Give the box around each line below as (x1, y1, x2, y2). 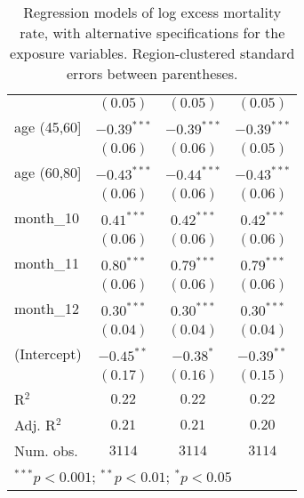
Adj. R (14, 414, 56, 435)
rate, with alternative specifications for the (20, 22, 285, 43)
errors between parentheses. (67, 63, 238, 84)
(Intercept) (14, 343, 82, 364)
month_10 (14, 207, 79, 228)
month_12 (14, 298, 79, 318)
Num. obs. (14, 440, 78, 461)
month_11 (14, 253, 79, 273)
